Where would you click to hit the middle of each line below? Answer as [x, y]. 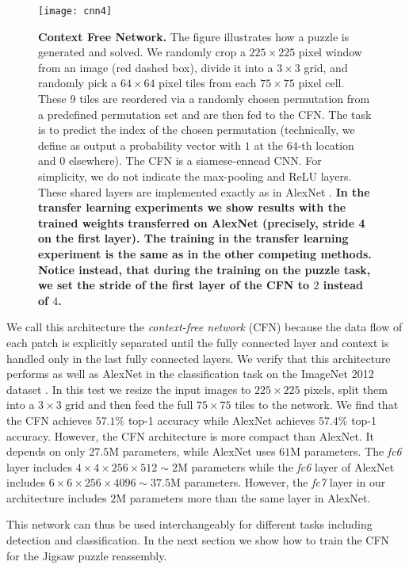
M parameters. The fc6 [346, 451]
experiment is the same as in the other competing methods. [205, 253]
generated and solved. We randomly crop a [142, 52]
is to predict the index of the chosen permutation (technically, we [197, 130]
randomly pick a [78, 83]
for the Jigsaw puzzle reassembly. [87, 555]
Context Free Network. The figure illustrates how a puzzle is [194, 36]
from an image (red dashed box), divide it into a [156, 67]
